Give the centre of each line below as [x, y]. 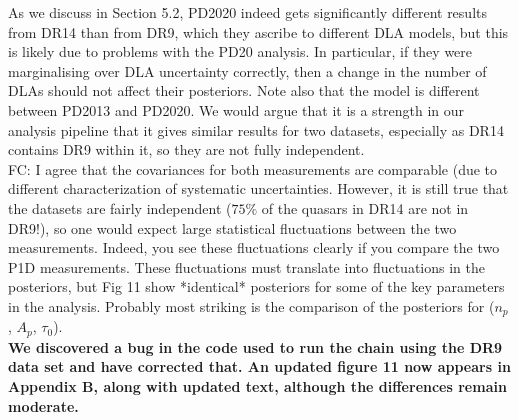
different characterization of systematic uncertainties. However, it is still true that [258, 188]
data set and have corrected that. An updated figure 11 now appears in [259, 366]
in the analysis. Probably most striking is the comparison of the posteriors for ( [251, 305]
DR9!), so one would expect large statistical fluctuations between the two [232, 227]
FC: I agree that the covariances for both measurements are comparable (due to [253, 168]
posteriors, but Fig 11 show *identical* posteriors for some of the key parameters [256, 286]
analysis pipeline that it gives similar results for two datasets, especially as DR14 [256, 129]
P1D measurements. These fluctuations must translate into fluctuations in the [246, 266]
